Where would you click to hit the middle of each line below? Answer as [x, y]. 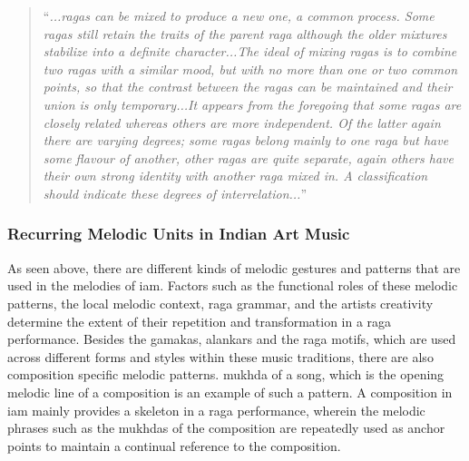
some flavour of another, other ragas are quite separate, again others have [248, 157]
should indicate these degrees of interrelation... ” [175, 193]
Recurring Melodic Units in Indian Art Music [179, 234]
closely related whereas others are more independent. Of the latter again [242, 122]
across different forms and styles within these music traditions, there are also [220, 356]
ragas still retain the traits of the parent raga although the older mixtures [245, 33]
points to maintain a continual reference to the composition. [174, 445]
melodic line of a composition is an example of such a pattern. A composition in [230, 392]
